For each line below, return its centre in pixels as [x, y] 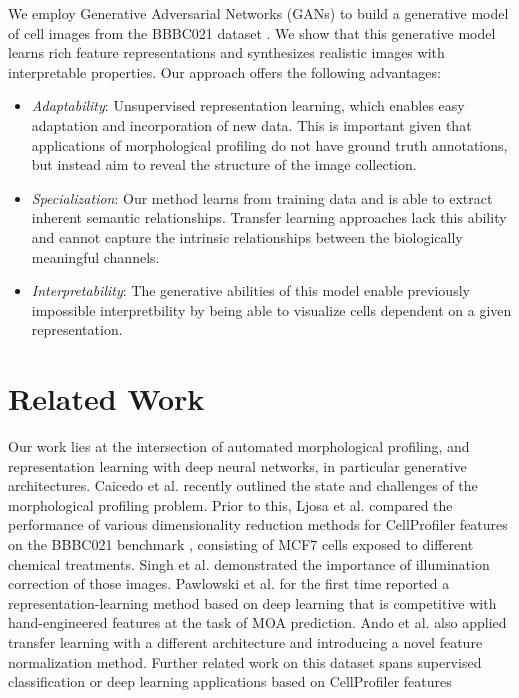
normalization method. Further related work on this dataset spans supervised [245, 661]
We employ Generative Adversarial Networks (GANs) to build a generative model [258, 13]
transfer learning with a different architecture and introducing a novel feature [245, 641]
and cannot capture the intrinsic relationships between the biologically [247, 236]
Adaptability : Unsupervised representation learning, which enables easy [248, 105]
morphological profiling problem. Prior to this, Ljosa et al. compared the [230, 504]
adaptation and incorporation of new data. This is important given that [251, 124]
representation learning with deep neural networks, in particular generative [237, 465]
